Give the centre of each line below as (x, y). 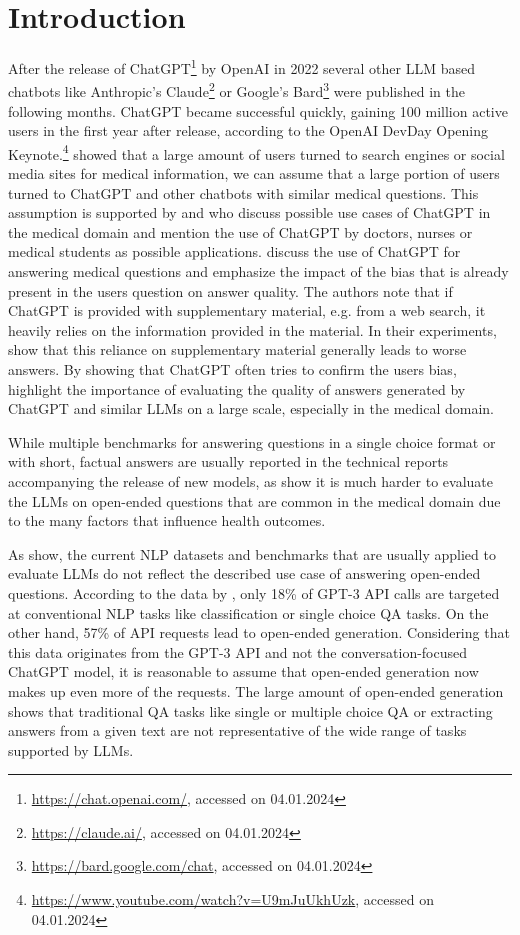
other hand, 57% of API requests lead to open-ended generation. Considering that (259, 632)
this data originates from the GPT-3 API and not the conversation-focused (238, 651)
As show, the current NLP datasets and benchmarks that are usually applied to (252, 553)
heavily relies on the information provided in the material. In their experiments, (252, 329)
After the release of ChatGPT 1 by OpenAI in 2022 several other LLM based (241, 66)
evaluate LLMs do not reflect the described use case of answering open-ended (244, 573)
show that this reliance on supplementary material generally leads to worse (237, 349)
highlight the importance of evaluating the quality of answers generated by (237, 388)
